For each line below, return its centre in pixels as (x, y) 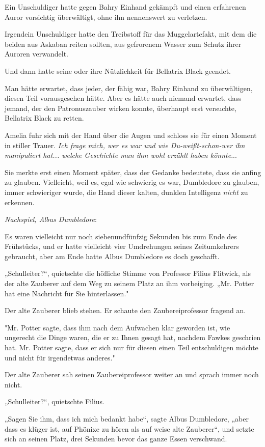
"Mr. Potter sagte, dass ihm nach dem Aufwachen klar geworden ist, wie (117, 327)
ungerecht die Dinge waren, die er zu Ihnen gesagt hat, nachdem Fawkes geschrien (133, 337)
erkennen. (20, 202)
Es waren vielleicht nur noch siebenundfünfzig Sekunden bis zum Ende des (121, 236)
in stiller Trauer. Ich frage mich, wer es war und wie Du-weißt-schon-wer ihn (125, 145)
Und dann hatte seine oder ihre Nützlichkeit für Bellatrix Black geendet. (118, 71)
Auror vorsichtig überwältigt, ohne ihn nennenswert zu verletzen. (106, 17)
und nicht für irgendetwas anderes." (60, 357)
